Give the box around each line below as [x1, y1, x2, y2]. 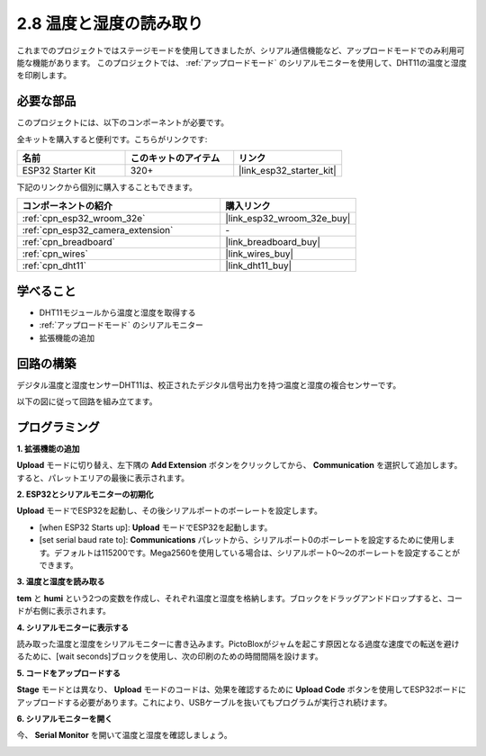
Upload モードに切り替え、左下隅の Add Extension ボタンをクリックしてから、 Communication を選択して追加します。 [16, 460, 463, 471]
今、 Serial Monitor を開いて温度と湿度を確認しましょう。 [16, 730, 233, 741]
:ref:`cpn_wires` [22, 247, 89, 260]
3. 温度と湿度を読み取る [16, 576, 105, 587]
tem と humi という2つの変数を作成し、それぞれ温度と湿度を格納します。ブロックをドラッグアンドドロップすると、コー [16, 592, 463, 603]
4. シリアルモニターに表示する [16, 622, 130, 633]
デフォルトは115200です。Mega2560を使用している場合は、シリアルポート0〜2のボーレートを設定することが [54, 547, 461, 558]
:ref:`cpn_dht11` [22, 259, 87, 272]
